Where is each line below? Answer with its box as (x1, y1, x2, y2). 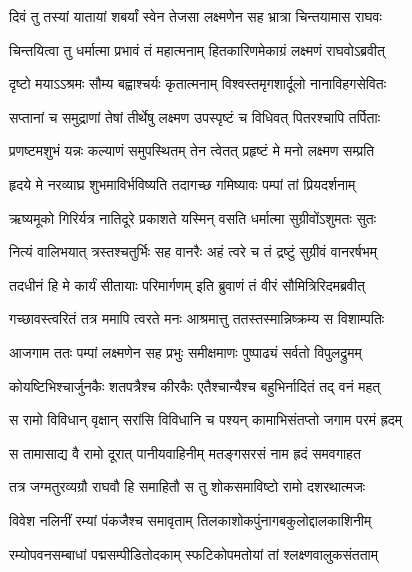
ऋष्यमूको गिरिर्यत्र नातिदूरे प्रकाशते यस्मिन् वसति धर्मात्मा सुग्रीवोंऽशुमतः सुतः (9, 207, 377, 228)
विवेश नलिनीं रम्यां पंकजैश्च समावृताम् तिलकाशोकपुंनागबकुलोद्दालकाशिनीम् (9, 509, 372, 530)
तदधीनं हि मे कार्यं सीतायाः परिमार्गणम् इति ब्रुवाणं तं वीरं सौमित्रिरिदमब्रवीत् (9, 274, 365, 295)
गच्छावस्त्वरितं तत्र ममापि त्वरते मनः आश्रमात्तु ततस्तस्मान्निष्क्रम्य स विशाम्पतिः (9, 308, 385, 329)
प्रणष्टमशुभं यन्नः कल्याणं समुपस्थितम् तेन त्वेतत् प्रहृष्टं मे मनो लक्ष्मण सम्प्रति (9, 140, 375, 161)
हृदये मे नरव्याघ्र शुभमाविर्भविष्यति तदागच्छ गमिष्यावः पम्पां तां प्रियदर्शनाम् (9, 173, 356, 194)
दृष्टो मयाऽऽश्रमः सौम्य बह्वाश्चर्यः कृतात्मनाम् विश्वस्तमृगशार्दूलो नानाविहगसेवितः (9, 73, 387, 94)
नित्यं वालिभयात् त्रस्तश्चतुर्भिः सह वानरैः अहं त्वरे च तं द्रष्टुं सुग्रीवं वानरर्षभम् (9, 241, 377, 262)
